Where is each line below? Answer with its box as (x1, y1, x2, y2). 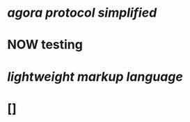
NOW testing (7, 37, 84, 53)
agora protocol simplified (7, 5, 157, 21)
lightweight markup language (7, 68, 183, 84)
